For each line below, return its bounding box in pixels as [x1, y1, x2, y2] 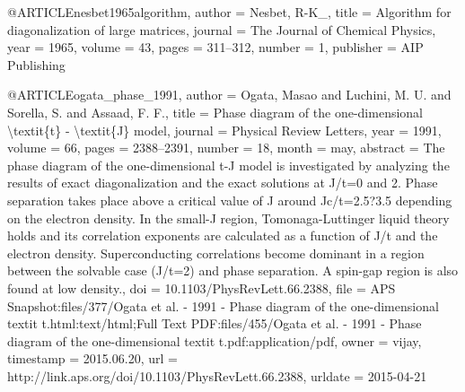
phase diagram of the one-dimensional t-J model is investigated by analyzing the [7, 155, 450, 174]
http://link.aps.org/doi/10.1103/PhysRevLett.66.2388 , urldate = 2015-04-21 [7, 366, 427, 385]
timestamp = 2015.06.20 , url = [7, 349, 178, 368]
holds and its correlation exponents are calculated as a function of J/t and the [7, 226, 438, 245]
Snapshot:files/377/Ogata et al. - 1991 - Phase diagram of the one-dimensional [7, 296, 439, 315]
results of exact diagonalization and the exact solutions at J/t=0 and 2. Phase [7, 173, 438, 192]
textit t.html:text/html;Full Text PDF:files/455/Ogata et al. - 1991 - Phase [7, 314, 422, 333]
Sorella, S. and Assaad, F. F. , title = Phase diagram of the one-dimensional [7, 102, 424, 121]
